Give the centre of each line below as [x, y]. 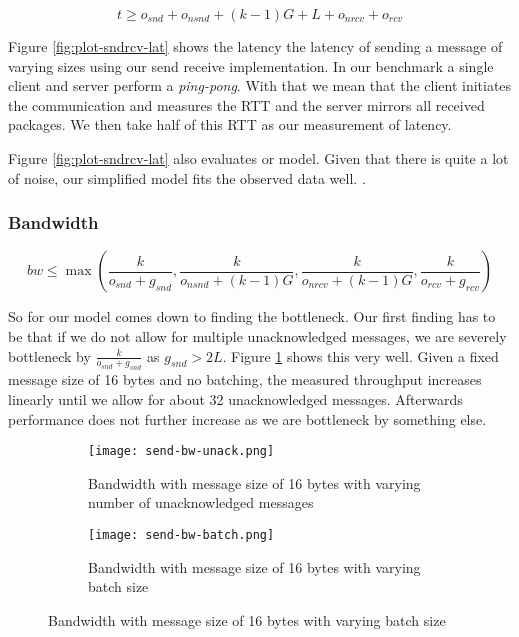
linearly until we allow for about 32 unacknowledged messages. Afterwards [235, 398]
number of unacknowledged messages [201, 502]
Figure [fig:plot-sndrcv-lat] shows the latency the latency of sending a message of [255, 46]
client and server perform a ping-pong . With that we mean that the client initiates [260, 85]
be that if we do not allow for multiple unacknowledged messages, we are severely [257, 335]
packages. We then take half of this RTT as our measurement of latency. [230, 124]
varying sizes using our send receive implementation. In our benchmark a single [251, 65]
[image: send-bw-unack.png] [181, 451]
